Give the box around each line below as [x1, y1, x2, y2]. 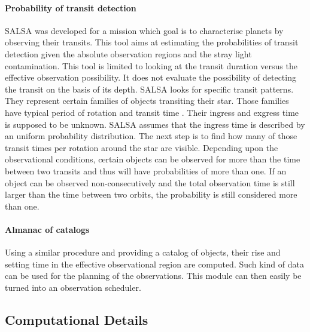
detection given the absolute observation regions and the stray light [5, 47, 252, 60]
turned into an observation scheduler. [5, 281, 141, 293]
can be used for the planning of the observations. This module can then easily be [5, 269, 302, 282]
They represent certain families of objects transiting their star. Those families [5, 94, 289, 107]
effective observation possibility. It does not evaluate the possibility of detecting [5, 71, 296, 84]
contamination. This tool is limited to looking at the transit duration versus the [5, 59, 297, 72]
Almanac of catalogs [5, 223, 90, 235]
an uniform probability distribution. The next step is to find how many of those [5, 130, 297, 142]
